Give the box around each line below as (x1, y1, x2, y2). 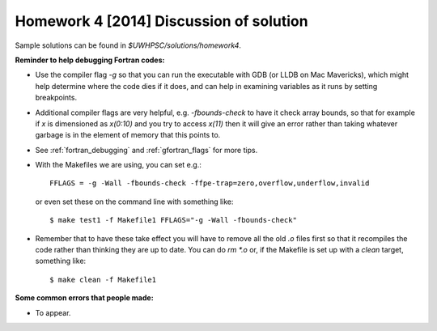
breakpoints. (35, 93, 77, 103)
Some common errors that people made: (15, 293, 154, 303)
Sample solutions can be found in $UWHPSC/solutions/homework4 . (15, 40, 242, 50)
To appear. (35, 308, 71, 317)
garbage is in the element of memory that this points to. (35, 130, 221, 140)
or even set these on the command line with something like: (35, 197, 234, 206)
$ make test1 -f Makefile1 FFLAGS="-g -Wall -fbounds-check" (49, 215, 297, 225)
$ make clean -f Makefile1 (49, 275, 157, 284)
